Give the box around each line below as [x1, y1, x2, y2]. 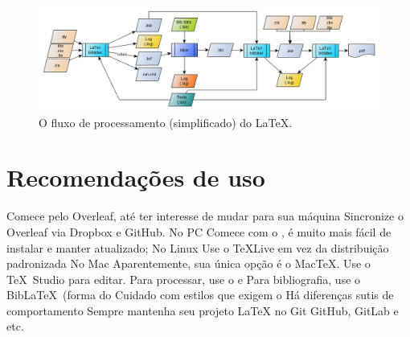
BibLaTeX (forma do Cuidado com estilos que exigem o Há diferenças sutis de [6, 286, 394, 303]
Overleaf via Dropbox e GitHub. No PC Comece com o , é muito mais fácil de [6, 223, 392, 240]
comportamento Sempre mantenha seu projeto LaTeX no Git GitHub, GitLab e [6, 302, 399, 319]
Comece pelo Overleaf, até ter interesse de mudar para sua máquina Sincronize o [6, 208, 404, 224]
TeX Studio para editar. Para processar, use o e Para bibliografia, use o [6, 270, 361, 287]
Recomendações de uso [6, 161, 265, 194]
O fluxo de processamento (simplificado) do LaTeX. [39, 113, 293, 130]
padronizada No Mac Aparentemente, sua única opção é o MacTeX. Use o [6, 255, 371, 272]
